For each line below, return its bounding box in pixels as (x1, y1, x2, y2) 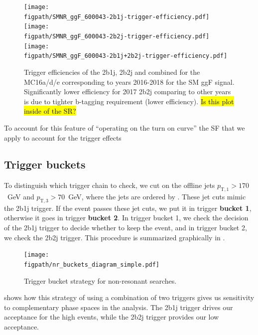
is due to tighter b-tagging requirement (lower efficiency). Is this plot (24, 96, 234, 106)
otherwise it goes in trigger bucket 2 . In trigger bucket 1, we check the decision (4, 212, 249, 223)
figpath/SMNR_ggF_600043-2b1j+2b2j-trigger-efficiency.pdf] (24, 52, 228, 60)
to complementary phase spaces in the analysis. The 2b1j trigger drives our (4, 302, 233, 312)
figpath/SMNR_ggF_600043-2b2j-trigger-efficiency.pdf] (24, 32, 210, 40)
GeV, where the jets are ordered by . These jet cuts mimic (68, 191, 246, 202)
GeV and (7, 191, 34, 202)
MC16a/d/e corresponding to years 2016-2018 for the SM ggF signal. (24, 76, 235, 87)
